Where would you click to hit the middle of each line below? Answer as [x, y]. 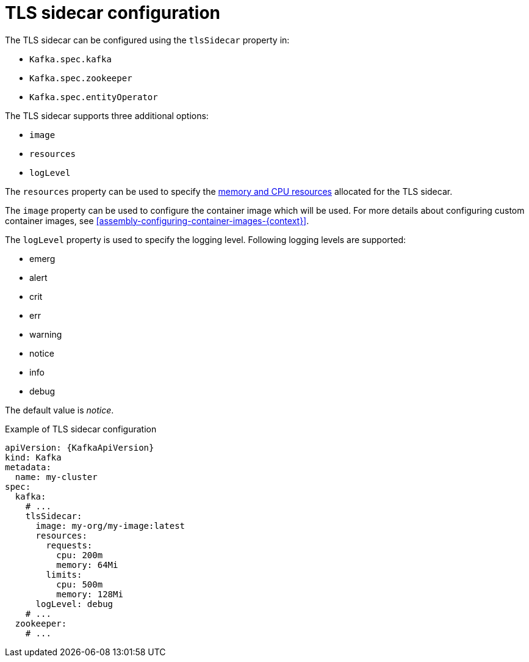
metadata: [28, 467]
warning [46, 334]
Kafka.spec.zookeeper [81, 78]
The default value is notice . [59, 410]
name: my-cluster [56, 477]
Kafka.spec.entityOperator [94, 97]
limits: [64, 574]
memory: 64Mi [87, 565]
